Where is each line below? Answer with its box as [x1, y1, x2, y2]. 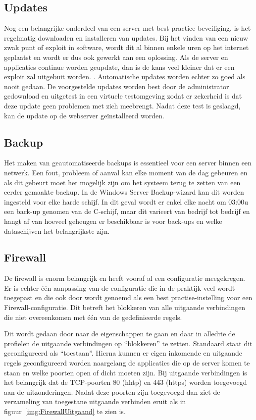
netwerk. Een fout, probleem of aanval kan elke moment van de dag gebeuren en [4, 167, 248, 177]
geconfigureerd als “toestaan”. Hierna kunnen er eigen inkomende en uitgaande [4, 348, 242, 358]
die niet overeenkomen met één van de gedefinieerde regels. [4, 312, 182, 322]
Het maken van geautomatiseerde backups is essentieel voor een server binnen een [4, 157, 252, 168]
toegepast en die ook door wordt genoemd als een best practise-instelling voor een [4, 292, 253, 303]
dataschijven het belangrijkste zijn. [4, 225, 110, 236]
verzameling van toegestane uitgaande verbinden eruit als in [4, 396, 186, 407]
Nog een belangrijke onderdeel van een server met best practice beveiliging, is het [4, 23, 251, 33]
